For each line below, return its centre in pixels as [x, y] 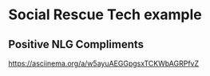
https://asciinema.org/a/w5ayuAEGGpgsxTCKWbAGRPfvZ [104, 63]
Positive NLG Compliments [76, 44]
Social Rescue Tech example [105, 15]
